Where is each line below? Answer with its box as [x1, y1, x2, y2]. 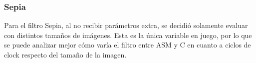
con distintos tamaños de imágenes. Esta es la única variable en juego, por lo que [4, 29, 252, 40]
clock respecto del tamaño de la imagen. [4, 49, 127, 59]
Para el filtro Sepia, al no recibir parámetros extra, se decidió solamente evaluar [4, 20, 248, 30]
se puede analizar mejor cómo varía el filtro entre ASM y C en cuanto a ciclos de [4, 39, 251, 50]
